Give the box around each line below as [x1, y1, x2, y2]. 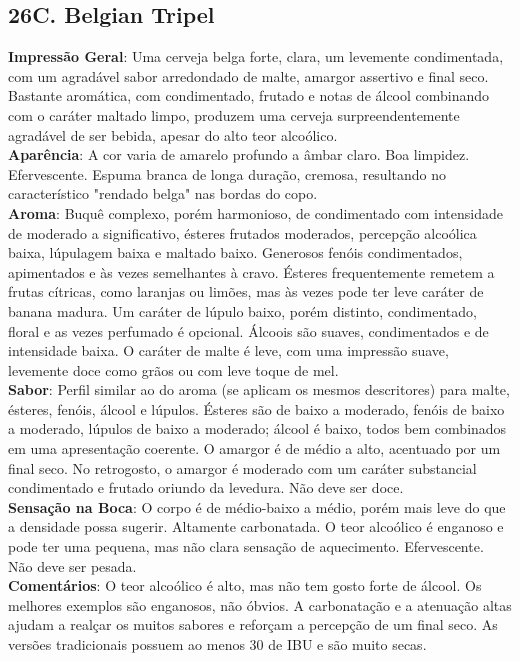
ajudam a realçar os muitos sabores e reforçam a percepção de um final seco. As [8, 614, 498, 635]
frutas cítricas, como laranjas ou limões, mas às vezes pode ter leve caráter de [8, 281, 484, 302]
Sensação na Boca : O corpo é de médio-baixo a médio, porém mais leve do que [8, 496, 506, 517]
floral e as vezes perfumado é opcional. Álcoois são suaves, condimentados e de [8, 320, 489, 341]
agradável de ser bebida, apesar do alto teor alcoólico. [8, 124, 338, 145]
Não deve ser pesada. [8, 555, 137, 576]
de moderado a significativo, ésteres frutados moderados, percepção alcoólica [8, 222, 477, 243]
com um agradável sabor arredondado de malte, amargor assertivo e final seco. [8, 65, 489, 86]
